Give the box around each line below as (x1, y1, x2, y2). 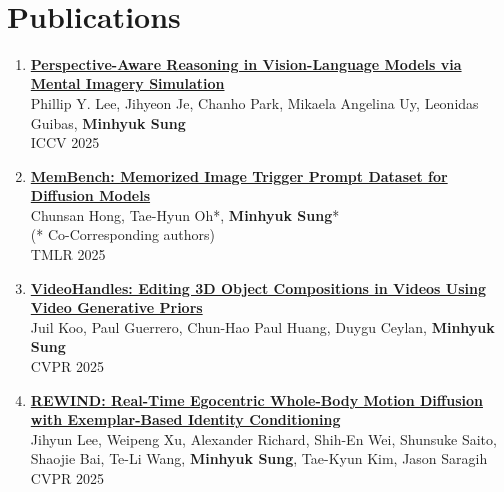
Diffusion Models (30, 185, 151, 206)
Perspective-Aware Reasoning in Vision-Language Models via (30, 53, 462, 74)
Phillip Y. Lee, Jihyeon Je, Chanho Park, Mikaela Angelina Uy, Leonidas (30, 92, 479, 113)
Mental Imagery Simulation (30, 73, 225, 94)
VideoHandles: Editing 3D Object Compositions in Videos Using (30, 277, 487, 298)
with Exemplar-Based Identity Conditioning (30, 409, 341, 430)
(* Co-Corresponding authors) (30, 224, 216, 245)
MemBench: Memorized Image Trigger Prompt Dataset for (30, 165, 448, 186)
